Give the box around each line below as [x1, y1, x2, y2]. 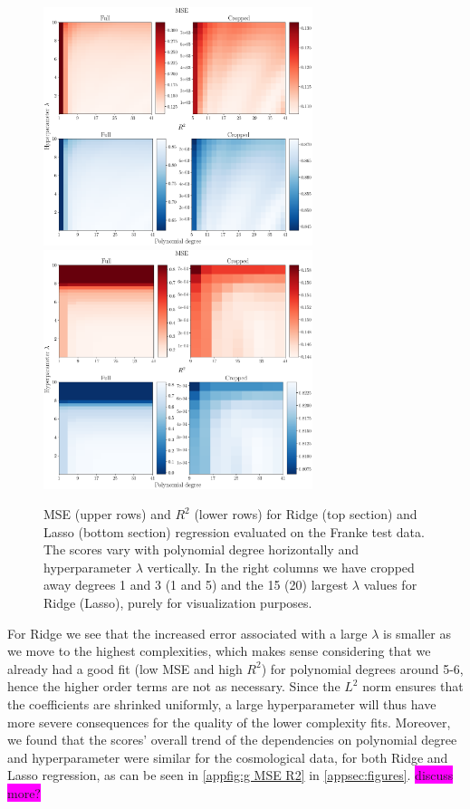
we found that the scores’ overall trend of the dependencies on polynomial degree [7, 730, 457, 749]
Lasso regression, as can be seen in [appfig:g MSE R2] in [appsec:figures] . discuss [7, 766, 454, 785]
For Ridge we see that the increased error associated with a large [7, 623, 368, 642]
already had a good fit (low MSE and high [7, 659, 243, 678]
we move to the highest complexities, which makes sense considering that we [7, 641, 431, 660]
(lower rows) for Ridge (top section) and [194, 505, 417, 524]
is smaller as [383, 623, 451, 642]
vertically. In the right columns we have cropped [147, 557, 415, 576]
